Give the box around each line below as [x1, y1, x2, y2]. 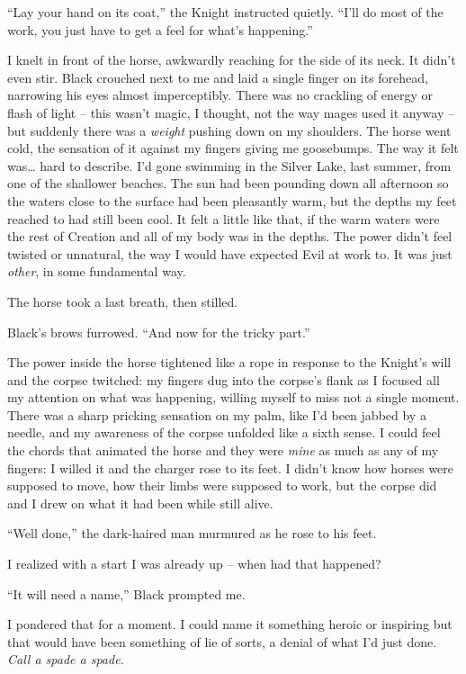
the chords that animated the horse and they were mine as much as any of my [7, 441, 439, 460]
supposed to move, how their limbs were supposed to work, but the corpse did [7, 476, 437, 495]
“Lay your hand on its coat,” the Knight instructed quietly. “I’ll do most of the [7, 3, 444, 21]
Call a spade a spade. [7, 650, 124, 669]
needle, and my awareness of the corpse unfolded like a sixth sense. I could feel [7, 423, 441, 442]
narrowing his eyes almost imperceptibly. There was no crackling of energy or [7, 85, 434, 104]
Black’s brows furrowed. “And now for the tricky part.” [7, 322, 310, 341]
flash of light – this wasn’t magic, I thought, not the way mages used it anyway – [7, 103, 454, 121]
